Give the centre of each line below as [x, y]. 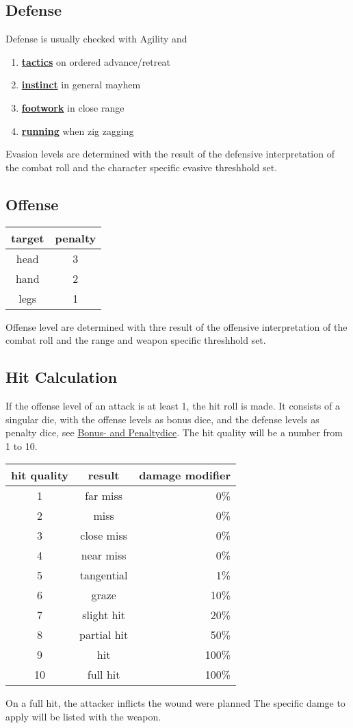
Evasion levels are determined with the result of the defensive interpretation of [170, 154]
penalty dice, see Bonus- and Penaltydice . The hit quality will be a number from [174, 432]
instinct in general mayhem [81, 85]
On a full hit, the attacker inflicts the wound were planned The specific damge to [175, 703]
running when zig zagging [78, 130]
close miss [104, 536]
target [28, 238]
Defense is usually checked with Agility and [96, 39]
